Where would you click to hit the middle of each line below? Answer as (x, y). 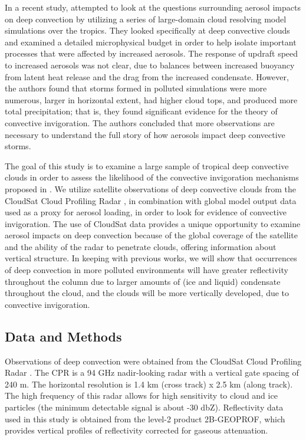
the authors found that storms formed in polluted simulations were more (136, 88)
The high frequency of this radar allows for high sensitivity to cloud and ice (141, 395)
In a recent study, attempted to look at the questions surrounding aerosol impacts (153, 7)
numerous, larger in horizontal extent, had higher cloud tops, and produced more (151, 99)
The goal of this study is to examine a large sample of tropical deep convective (147, 165)
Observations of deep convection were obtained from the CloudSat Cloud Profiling (153, 361)
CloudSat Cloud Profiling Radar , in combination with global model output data (151, 200)
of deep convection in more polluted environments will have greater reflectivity (147, 270)
